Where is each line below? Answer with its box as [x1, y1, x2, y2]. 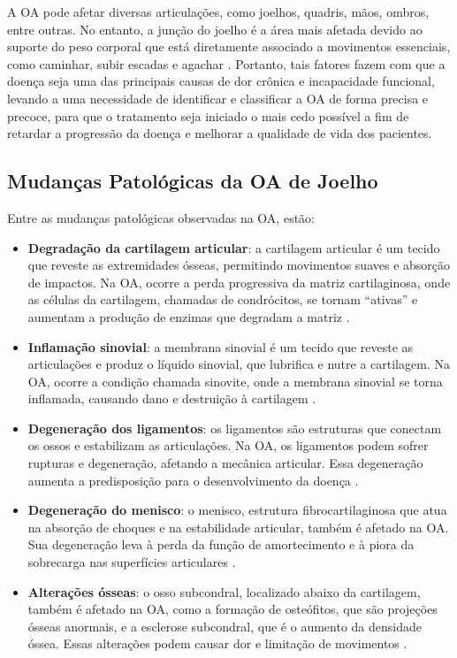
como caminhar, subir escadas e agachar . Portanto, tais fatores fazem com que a [7, 54, 446, 73]
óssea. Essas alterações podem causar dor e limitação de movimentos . [27, 634, 407, 653]
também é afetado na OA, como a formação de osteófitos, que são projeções [27, 600, 438, 618]
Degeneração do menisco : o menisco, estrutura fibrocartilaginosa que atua [27, 501, 447, 519]
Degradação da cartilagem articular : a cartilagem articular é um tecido [27, 238, 440, 256]
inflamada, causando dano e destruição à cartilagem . [27, 389, 316, 408]
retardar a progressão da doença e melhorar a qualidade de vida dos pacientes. [7, 124, 432, 142]
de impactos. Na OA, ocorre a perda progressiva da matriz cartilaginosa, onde [27, 272, 451, 291]
